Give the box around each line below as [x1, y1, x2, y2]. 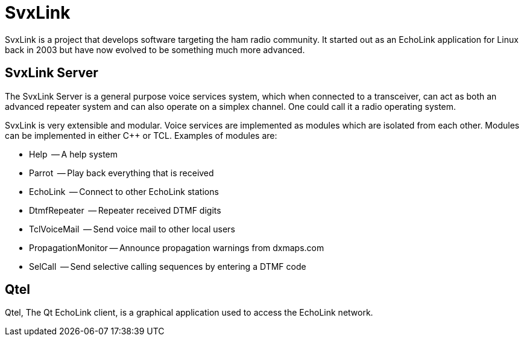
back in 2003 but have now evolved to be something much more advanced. [5, 44, 305, 55]
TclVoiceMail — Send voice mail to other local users [29, 223, 235, 234]
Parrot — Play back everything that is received [29, 167, 214, 178]
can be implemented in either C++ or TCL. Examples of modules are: [5, 130, 277, 141]
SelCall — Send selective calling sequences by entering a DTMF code [29, 261, 306, 272]
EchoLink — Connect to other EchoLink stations [29, 186, 219, 197]
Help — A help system [29, 148, 118, 159]
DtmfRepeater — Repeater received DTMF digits [29, 205, 221, 215]
